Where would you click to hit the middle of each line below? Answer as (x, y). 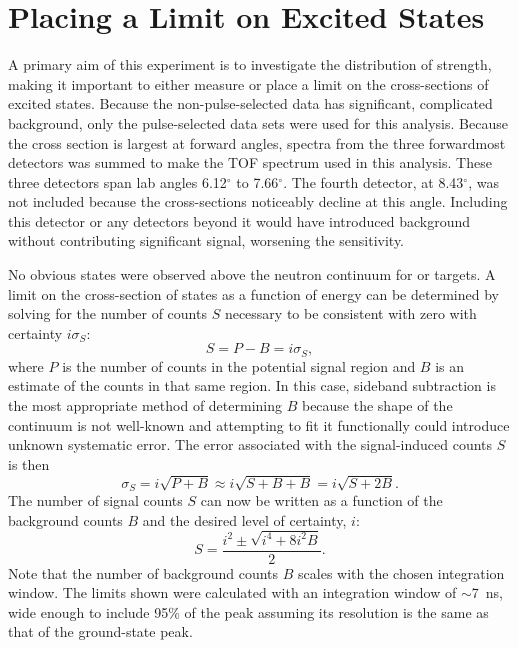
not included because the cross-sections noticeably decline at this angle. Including (258, 201)
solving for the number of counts (107, 313)
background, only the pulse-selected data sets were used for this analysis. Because (258, 122)
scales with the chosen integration (401, 572)
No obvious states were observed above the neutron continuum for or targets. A (252, 274)
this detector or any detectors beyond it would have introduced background (239, 220)
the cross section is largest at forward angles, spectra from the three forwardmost (257, 142)
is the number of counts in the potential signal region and (239, 365)
